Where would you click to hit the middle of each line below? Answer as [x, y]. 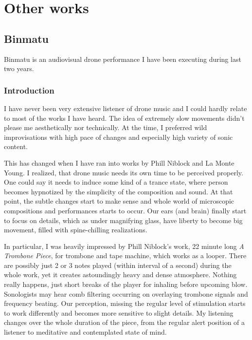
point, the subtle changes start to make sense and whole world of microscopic [119, 201]
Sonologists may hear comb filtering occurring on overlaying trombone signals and [126, 293]
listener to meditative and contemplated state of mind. [85, 332]
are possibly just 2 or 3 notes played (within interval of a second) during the [118, 265]
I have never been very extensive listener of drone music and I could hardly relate [126, 108]
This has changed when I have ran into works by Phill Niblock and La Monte [119, 162]
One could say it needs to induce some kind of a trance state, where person [116, 182]
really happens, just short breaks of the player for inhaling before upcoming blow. [126, 284]
